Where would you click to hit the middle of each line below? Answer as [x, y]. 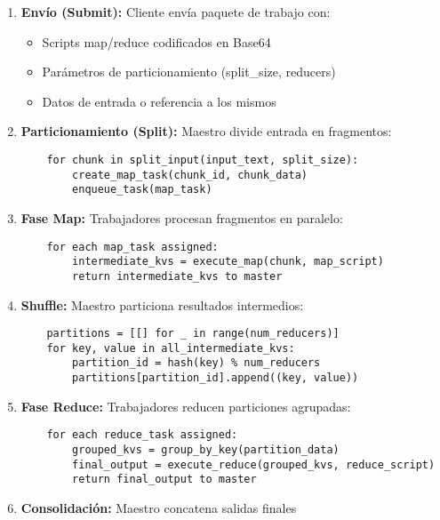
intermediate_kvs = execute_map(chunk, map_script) [228, 262]
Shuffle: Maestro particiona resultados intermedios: [162, 304]
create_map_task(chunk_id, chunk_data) [190, 175]
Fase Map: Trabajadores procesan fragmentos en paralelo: [182, 217]
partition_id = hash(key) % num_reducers [196, 363]
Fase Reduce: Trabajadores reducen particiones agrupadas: [186, 406]
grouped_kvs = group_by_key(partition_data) [206, 449]
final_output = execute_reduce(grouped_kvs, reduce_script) [254, 464]
